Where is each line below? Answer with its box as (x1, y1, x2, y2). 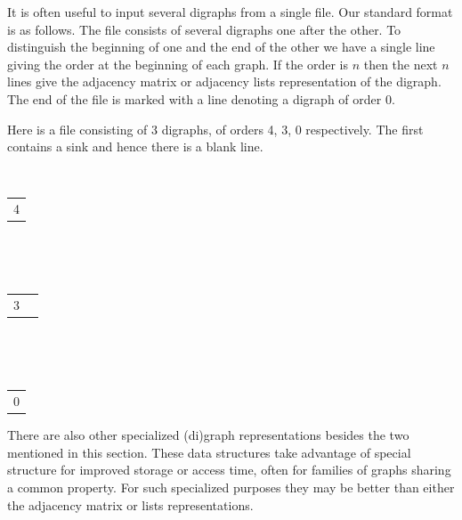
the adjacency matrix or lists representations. (7, 495, 254, 514)
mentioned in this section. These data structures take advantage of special (7, 443, 411, 461)
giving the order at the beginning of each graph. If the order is (7, 54, 348, 73)
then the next (363, 54, 438, 73)
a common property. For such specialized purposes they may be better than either (7, 478, 455, 497)
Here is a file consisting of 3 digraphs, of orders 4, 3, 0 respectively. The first (7, 119, 424, 138)
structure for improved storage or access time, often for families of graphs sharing (7, 460, 451, 479)
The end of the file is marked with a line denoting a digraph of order (7, 89, 382, 108)
